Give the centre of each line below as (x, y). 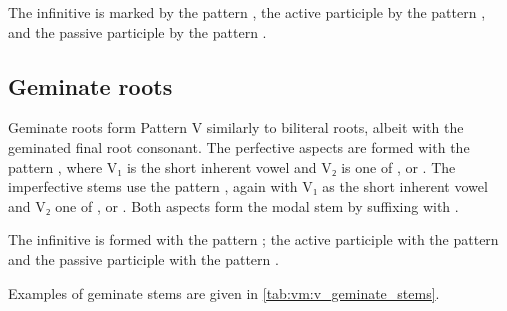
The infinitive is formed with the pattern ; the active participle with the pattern (253, 239)
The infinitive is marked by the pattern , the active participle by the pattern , (247, 12)
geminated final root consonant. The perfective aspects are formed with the (239, 146)
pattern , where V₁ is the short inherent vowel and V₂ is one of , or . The (232, 166)
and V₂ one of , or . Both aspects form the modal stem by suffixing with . (233, 205)
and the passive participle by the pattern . (137, 31)
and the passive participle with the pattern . (143, 258)
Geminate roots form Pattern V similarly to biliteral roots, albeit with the (236, 127)
